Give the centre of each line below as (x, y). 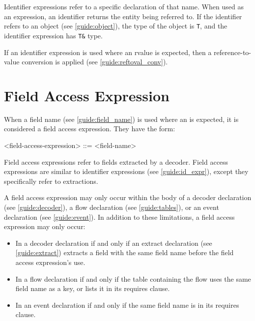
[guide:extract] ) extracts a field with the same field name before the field (125, 252)
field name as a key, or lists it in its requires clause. (93, 288)
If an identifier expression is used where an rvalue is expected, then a (108, 52)
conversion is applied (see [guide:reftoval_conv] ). (95, 62)
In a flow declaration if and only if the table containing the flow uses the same (133, 278)
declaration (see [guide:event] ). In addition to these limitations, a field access (119, 217)
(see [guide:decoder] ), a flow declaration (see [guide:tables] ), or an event (112, 207)
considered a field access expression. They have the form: (90, 129)
